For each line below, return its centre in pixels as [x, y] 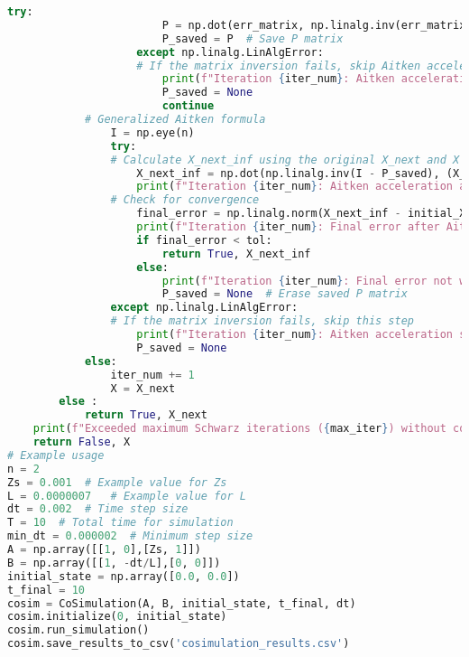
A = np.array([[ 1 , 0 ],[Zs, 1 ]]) [104, 549]
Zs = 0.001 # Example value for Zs [117, 482]
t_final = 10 [46, 590]
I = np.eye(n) [152, 132]
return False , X [82, 442]
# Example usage [56, 455]
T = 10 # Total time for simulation [120, 523]
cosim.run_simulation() [78, 630]
